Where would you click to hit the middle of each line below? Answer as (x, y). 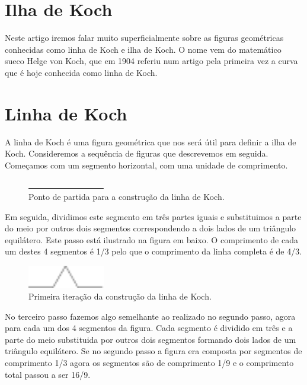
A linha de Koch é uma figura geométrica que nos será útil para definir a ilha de (151, 141)
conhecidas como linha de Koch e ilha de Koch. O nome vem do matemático (143, 49)
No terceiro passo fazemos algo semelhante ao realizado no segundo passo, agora (150, 316)
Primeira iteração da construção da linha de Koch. (120, 296)
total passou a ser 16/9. (48, 374)
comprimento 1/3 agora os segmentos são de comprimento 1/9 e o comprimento (149, 362)
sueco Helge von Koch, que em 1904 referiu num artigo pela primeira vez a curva (151, 61)
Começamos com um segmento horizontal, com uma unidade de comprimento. (146, 165)
